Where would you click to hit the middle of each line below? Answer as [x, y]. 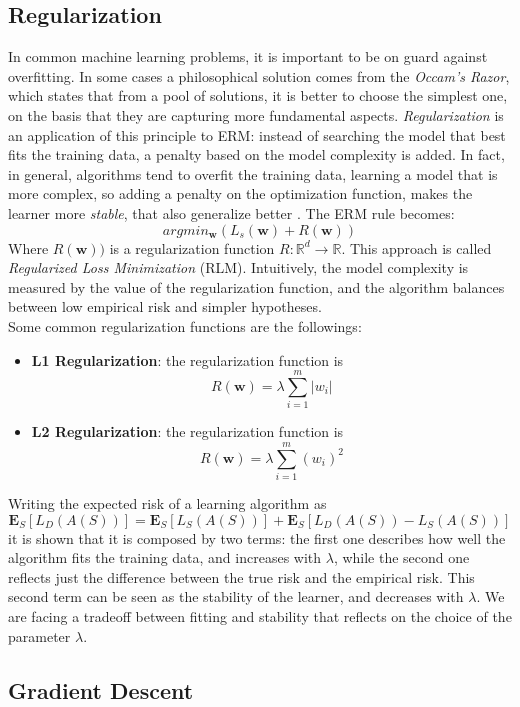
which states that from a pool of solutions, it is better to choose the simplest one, [258, 95]
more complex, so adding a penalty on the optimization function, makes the [240, 193]
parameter [39, 635]
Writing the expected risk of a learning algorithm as [167, 502]
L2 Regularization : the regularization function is [187, 431]
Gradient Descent [101, 689]
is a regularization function [192, 247]
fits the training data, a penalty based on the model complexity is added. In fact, [256, 154]
